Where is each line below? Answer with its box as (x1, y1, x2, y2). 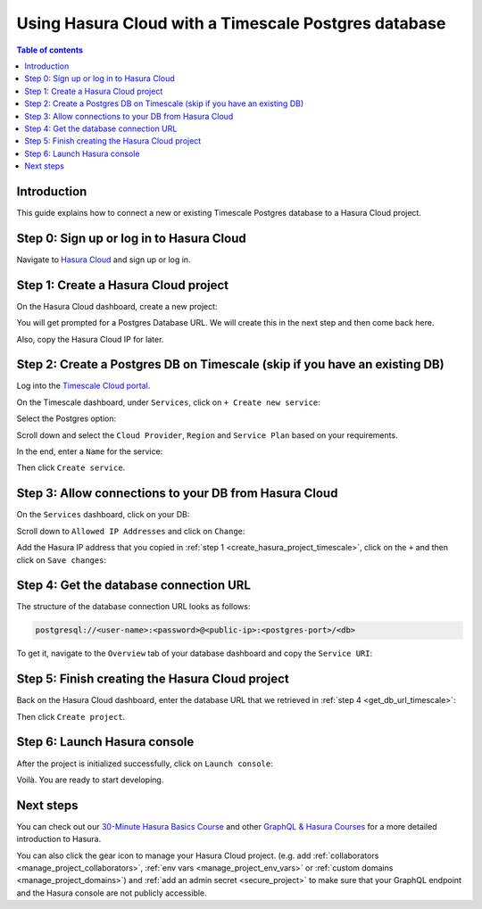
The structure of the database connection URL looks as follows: (16, 601, 251, 612)
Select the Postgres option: (16, 413, 117, 424)
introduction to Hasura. (16, 834, 102, 845)
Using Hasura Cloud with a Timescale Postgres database (16, 13, 446, 33)
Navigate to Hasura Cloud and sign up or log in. (16, 254, 191, 265)
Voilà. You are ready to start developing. (16, 774, 164, 785)
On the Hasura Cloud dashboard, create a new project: (16, 301, 218, 311)
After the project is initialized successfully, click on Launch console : (16, 758, 273, 769)
